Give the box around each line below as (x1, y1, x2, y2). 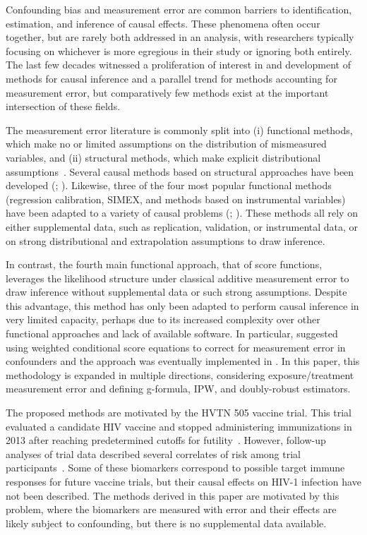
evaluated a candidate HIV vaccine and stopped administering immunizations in (6, 419, 352, 433)
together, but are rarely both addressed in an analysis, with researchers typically (6, 30, 354, 44)
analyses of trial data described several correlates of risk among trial (6, 446, 301, 461)
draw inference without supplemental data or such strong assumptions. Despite (6, 284, 347, 299)
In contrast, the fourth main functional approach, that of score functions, (6, 257, 323, 272)
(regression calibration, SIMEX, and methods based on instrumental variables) (6, 191, 346, 206)
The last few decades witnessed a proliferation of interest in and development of (6, 57, 351, 72)
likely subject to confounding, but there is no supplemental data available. (6, 515, 327, 530)
